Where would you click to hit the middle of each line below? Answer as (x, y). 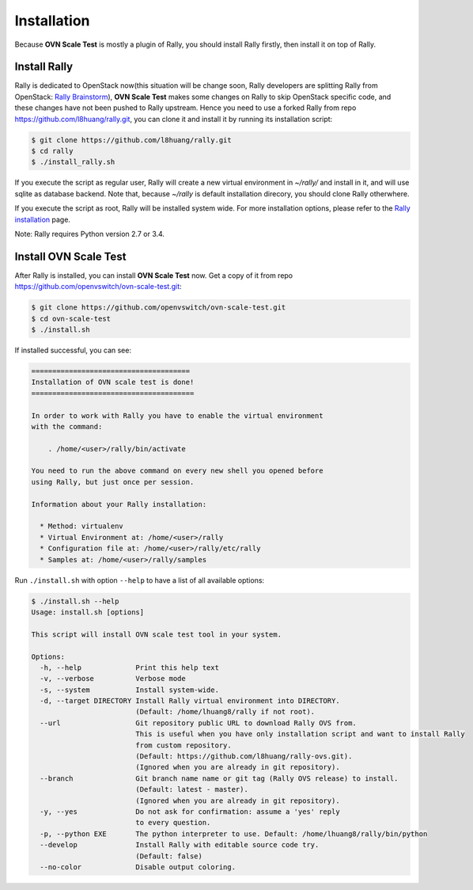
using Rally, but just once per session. (113, 482)
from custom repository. (184, 745)
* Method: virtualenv (82, 526)
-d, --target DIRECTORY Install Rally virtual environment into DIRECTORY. (190, 701)
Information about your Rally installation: (119, 504)
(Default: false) (169, 856)
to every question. (173, 823)
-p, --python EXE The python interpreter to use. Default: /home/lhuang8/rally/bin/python (234, 834)
